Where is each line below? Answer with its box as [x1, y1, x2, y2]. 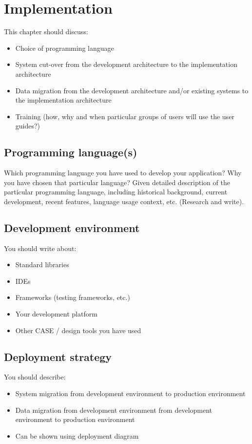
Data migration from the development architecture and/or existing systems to [15, 85, 249, 95]
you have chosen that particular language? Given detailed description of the [4, 177, 230, 187]
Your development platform [15, 309, 97, 319]
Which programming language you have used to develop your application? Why [4, 168, 242, 178]
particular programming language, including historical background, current [4, 187, 228, 197]
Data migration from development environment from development [15, 404, 213, 415]
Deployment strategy [4, 349, 112, 364]
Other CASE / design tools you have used [15, 325, 141, 335]
